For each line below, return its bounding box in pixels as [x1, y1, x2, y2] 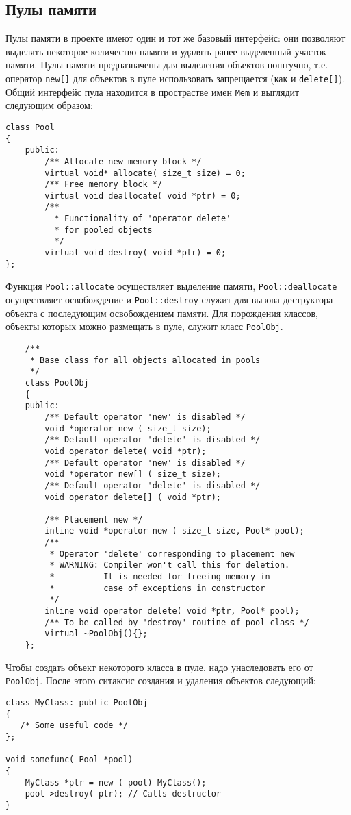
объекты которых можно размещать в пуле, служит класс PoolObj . [5, 319, 283, 334]
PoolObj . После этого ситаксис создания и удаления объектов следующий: [5, 673, 316, 688]
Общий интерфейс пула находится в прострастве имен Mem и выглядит [5, 84, 300, 99]
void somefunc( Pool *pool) [5, 755, 133, 765]
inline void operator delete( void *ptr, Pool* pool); [44, 606, 300, 616]
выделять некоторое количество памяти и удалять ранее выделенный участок [5, 44, 326, 58]
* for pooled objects [54, 225, 153, 235]
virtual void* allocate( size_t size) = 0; [44, 168, 246, 178]
